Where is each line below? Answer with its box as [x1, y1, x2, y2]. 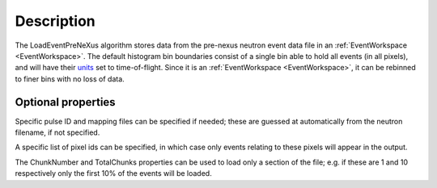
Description [15, 12, 96, 30]
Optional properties [15, 95, 117, 109]
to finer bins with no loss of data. [15, 73, 125, 84]
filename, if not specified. [15, 127, 100, 137]
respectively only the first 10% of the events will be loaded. [15, 169, 212, 178]
